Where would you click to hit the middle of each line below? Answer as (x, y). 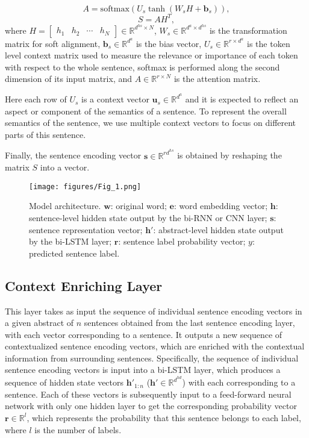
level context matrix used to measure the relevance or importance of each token (151, 55)
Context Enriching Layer (84, 285)
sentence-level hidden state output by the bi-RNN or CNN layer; (148, 217)
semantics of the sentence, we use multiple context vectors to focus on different (151, 123)
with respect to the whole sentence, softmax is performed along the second (142, 67)
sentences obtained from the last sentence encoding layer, (189, 323)
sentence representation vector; (86, 229)
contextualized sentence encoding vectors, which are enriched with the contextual (155, 346)
